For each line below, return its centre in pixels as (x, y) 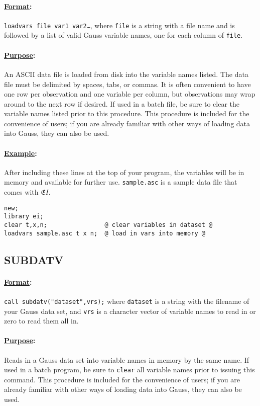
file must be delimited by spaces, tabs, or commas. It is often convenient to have (127, 84)
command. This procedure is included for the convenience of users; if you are (122, 379)
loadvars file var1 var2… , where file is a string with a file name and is (119, 25)
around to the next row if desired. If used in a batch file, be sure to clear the (122, 103)
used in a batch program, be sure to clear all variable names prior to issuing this (129, 370)
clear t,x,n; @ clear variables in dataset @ (108, 225)
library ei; (24, 217)
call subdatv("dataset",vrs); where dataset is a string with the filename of (127, 301)
